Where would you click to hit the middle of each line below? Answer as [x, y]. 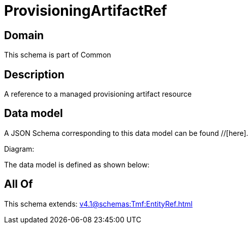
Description [34, 74]
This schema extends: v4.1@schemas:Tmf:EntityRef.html [98, 204]
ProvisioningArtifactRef [86, 11]
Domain [24, 35]
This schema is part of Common [58, 55]
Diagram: [19, 149]
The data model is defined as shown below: [77, 164]
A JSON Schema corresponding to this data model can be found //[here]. [126, 133]
